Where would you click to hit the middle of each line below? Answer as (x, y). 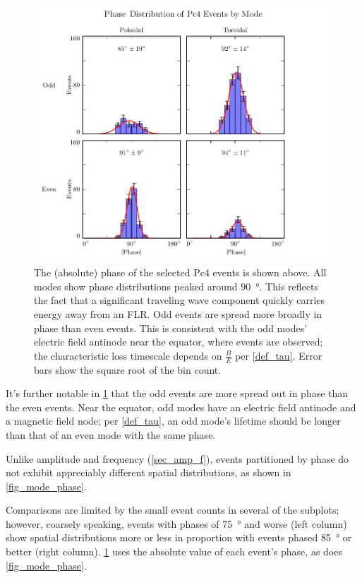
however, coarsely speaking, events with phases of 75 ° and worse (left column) (176, 523)
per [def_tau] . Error (279, 355)
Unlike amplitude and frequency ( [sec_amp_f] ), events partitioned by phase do (177, 458)
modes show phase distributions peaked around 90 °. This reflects (176, 286)
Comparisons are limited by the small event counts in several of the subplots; (173, 510)
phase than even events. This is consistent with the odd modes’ (171, 328)
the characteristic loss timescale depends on (128, 355)
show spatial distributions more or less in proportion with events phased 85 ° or (179, 537)
